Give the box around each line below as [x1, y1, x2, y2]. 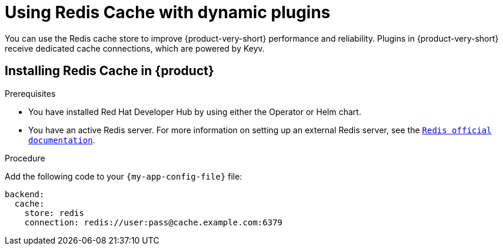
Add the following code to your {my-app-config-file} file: [5, 171, 242, 181]
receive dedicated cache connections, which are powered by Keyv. [5, 43, 265, 53]
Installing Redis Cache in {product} [5, 63, 214, 79]
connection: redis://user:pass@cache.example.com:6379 [24, 217, 283, 227]
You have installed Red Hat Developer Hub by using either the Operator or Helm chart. [28, 106, 361, 117]
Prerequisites [5, 88, 56, 99]
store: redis [24, 208, 84, 218]
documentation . [28, 134, 95, 145]
